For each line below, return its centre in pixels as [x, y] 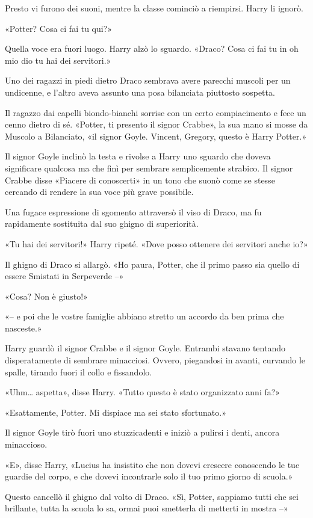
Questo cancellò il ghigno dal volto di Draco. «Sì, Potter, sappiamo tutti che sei [152, 496]
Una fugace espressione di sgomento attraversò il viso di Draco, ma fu [133, 211]
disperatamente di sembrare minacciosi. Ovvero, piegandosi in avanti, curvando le [155, 360]
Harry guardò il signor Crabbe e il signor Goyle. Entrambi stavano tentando [145, 348]
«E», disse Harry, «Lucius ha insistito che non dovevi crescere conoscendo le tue [152, 464]
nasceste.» [23, 328]
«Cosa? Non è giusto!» [46, 296]
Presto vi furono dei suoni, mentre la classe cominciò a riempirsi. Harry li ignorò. [154, 8]
